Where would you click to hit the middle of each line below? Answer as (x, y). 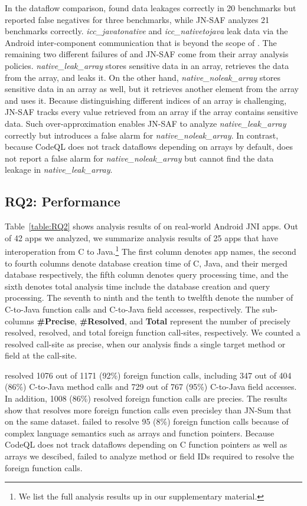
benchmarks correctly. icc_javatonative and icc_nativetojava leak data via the (146, 31)
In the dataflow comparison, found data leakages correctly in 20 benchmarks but (151, 8)
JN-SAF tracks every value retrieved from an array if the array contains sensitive (151, 112)
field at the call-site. (41, 355)
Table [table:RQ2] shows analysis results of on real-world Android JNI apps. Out (151, 226)
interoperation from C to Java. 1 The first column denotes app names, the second (151, 250)
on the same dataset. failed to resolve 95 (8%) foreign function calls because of (147, 421)
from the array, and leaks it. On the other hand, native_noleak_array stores (143, 77)
